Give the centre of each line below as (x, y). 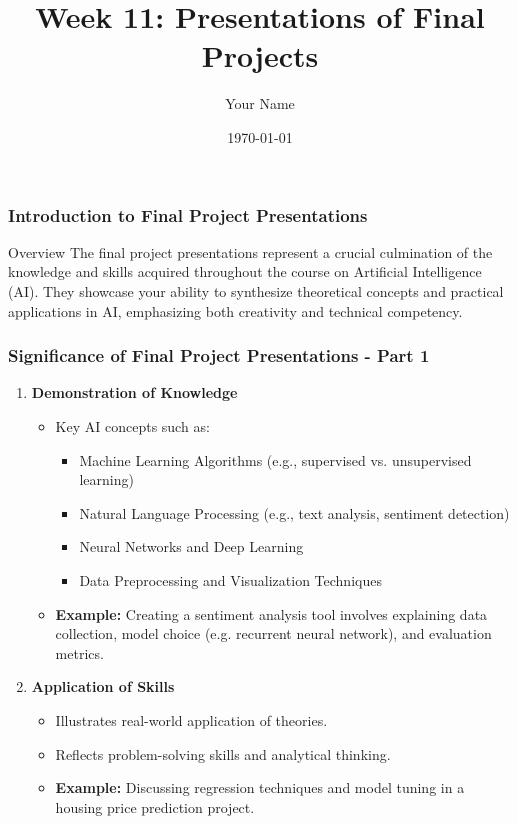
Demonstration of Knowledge (134, 392)
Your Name (260, 103)
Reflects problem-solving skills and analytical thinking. (223, 753)
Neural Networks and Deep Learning (191, 546)
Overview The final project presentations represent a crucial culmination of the (250, 251)
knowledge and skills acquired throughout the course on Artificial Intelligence (245, 271)
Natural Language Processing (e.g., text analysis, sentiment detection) (294, 512)
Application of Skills (103, 686)
